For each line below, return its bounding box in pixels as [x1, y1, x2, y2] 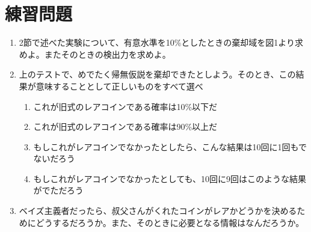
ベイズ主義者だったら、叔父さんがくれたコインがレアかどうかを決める [19, 204, 297, 217]
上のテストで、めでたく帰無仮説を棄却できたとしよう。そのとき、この [19, 68, 296, 81]
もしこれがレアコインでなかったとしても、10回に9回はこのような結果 [33, 172, 307, 185]
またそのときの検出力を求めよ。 [44, 47, 171, 60]
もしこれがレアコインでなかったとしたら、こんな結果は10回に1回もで [33, 140, 307, 153]
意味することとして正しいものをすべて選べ [35, 79, 203, 92]
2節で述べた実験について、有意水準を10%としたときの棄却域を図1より [19, 36, 295, 49]
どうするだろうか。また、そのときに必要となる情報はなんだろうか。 [35, 216, 304, 228]
